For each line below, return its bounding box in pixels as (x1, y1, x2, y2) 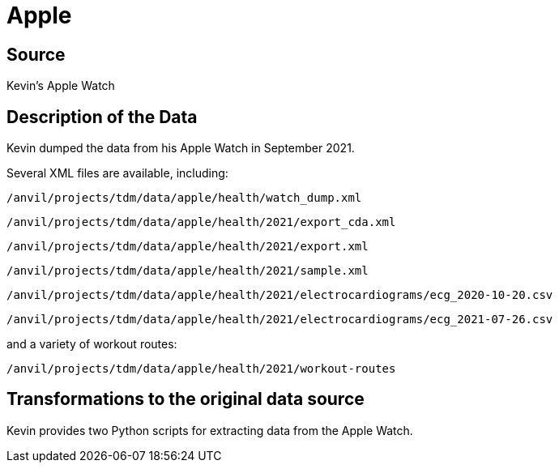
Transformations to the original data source (6, 389, 365, 410)
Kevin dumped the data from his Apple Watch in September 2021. (6, 141, 355, 156)
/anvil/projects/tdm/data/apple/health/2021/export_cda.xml (6, 215, 396, 229)
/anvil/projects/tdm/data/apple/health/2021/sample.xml (6, 264, 369, 278)
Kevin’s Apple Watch (6, 79, 115, 93)
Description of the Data (6, 106, 198, 127)
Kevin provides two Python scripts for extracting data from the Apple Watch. (6, 423, 413, 437)
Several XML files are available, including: (6, 166, 228, 181)
